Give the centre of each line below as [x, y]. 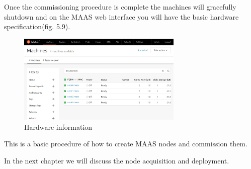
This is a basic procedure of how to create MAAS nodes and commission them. [126, 144]
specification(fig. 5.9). [37, 26]
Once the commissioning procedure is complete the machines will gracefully [120, 7]
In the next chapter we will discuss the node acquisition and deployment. [117, 160]
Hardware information [58, 126]
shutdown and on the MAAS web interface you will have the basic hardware [121, 16]
